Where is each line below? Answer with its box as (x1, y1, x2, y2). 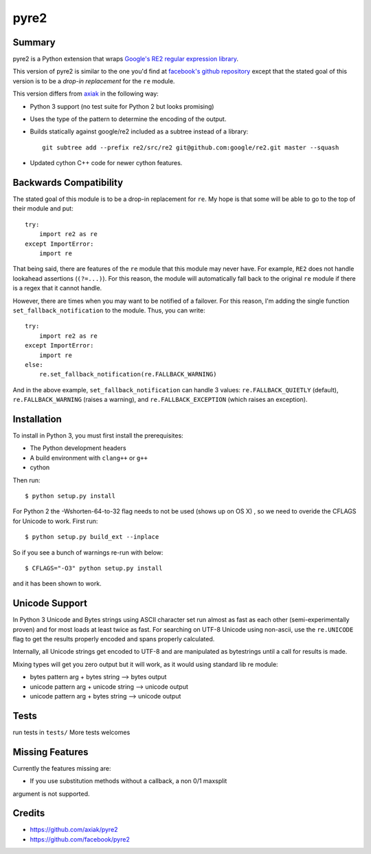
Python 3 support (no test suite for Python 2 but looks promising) (30, 102, 214, 110)
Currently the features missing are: (12, 764, 111, 772)
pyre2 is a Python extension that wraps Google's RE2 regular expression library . (12, 55, 239, 63)
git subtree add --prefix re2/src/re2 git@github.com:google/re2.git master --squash (42, 143, 339, 151)
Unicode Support (12, 597, 87, 609)
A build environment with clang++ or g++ (30, 453, 148, 462)
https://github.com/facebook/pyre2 (30, 835, 130, 843)
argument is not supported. (12, 789, 90, 798)
